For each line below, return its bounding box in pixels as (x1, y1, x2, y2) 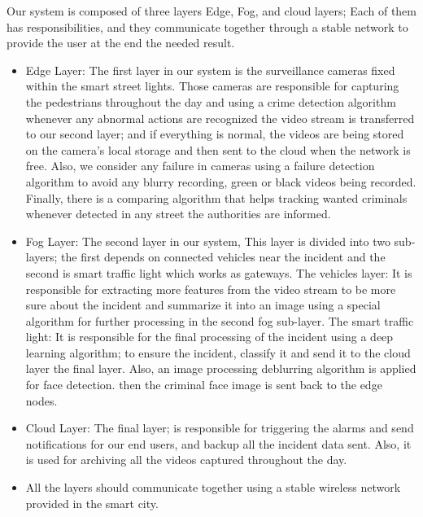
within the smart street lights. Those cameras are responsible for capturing (25, 77, 399, 94)
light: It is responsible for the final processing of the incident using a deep (25, 328, 394, 345)
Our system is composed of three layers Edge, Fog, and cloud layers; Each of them (7, 2, 416, 19)
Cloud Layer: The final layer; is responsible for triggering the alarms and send (25, 419, 414, 436)
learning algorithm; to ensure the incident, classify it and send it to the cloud (25, 344, 411, 361)
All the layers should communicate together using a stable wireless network (25, 479, 401, 496)
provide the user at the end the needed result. (7, 34, 235, 51)
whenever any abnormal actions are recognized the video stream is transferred (25, 109, 415, 126)
